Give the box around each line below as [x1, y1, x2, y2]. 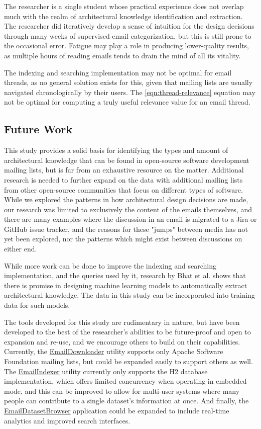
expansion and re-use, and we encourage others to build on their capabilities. [4, 336, 240, 347]
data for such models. [4, 300, 70, 310]
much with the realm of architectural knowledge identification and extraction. [4, 11, 243, 21]
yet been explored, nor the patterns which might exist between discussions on [4, 233, 242, 244]
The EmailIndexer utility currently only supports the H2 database [4, 366, 208, 376]
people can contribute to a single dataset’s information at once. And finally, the [4, 395, 249, 406]
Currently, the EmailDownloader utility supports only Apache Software [4, 346, 223, 357]
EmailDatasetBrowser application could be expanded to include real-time [4, 405, 229, 415]
